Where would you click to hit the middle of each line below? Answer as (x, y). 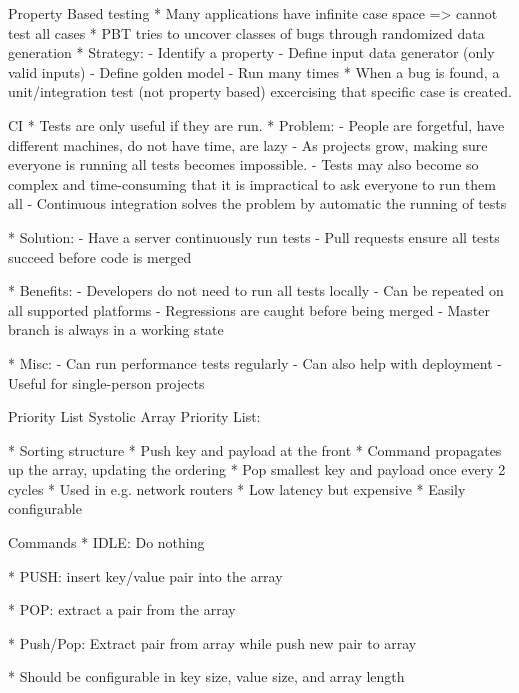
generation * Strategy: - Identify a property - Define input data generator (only (251, 52)
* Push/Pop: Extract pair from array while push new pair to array (212, 642)
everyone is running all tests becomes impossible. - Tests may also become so (243, 164)
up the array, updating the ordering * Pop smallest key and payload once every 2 (257, 469)
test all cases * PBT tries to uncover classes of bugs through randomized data (246, 32)
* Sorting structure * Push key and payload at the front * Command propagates (255, 449)
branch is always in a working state (116, 329)
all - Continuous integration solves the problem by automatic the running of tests (257, 203)
